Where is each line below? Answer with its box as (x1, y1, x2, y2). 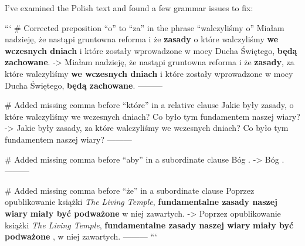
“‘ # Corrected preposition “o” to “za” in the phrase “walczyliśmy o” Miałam (5, 21, 284, 33)
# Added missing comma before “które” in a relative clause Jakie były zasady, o (5, 99, 294, 111)
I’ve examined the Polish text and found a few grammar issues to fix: (5, 2, 253, 14)
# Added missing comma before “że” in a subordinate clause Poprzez (5, 184, 255, 196)
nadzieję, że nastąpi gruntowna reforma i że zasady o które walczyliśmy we (5, 33, 279, 45)
